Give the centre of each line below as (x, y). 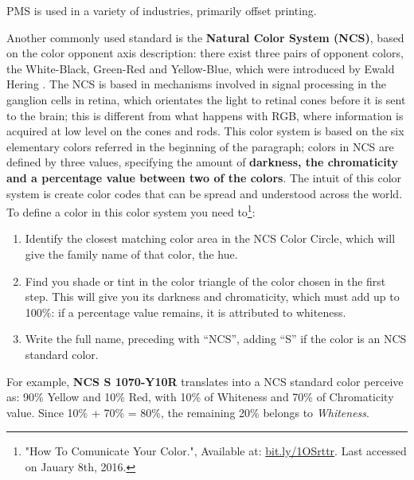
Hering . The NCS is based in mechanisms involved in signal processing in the (196, 84)
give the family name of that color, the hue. (131, 254)
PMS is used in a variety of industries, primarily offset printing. (162, 10)
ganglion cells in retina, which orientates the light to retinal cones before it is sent (206, 99)
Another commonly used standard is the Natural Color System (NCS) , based (205, 37)
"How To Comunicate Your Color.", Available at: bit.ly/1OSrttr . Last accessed (216, 451)
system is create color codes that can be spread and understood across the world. (205, 193)
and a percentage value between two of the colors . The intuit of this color (204, 177)
